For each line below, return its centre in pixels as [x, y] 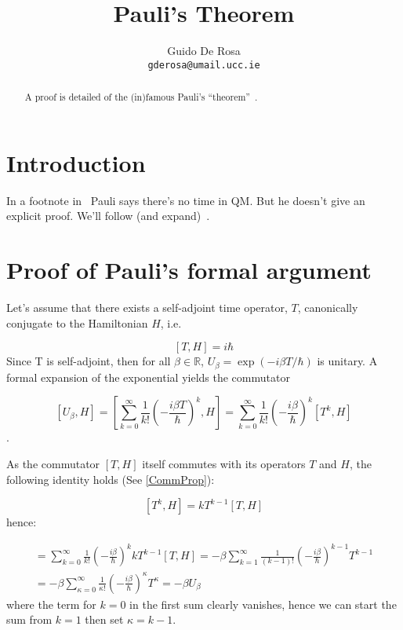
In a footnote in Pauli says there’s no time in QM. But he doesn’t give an [186, 200]
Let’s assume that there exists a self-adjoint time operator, [147, 308]
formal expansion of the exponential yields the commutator [148, 377]
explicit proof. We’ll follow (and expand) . [108, 216]
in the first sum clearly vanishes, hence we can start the [263, 604]
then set [104, 619]
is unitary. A [347, 361]
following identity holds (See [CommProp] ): [111, 479]
